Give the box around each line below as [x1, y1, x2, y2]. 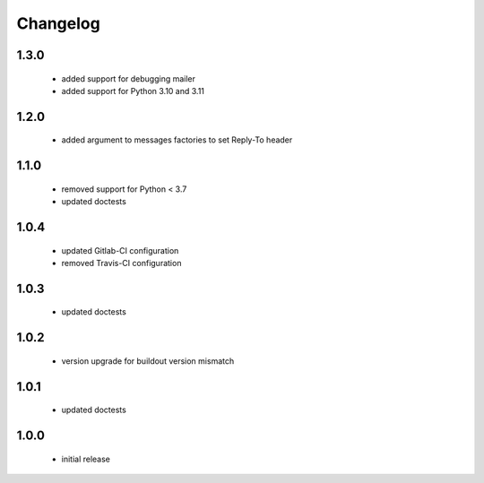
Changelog [16, 13, 100, 33]
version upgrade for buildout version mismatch [61, 355, 235, 367]
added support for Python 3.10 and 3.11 [61, 85, 205, 96]
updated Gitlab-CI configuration [61, 245, 179, 255]
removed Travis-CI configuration [61, 257, 182, 268]
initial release [61, 453, 111, 464]
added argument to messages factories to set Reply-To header [61, 134, 293, 145]
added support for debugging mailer [61, 73, 196, 84]
